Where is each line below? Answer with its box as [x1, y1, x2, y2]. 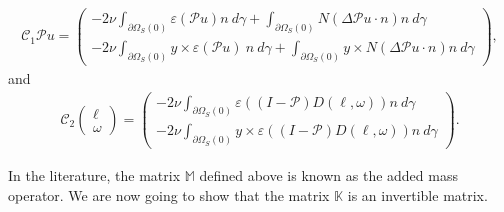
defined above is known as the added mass [199, 165, 458, 186]
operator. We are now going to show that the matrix [8, 184, 330, 205]
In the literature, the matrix [8, 165, 181, 186]
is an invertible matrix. [347, 184, 488, 205]
